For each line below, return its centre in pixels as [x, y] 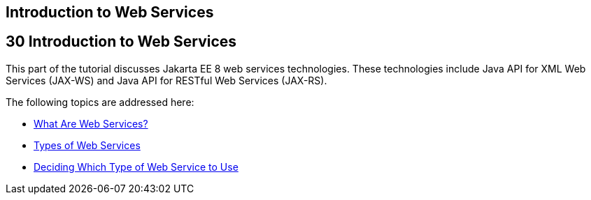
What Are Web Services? [91, 123]
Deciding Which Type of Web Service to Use [136, 167]
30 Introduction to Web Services [121, 42]
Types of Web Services [87, 145]
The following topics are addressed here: [100, 102]
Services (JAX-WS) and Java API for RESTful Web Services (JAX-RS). [166, 80]
